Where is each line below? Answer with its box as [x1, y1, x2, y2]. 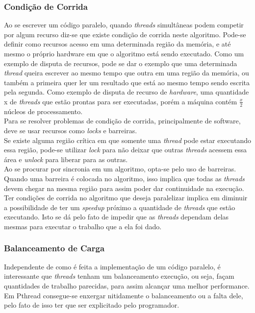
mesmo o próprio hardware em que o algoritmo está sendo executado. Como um [4, 48, 244, 58]
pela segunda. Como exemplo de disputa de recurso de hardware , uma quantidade [4, 87, 249, 97]
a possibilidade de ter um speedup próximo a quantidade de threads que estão [4, 202, 235, 212]
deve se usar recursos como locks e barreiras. [4, 125, 137, 135]
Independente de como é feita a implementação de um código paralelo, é [4, 261, 221, 271]
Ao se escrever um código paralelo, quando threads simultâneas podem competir [4, 20, 244, 30]
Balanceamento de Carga [4, 242, 105, 254]
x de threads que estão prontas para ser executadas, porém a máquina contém [4, 96, 237, 106]
